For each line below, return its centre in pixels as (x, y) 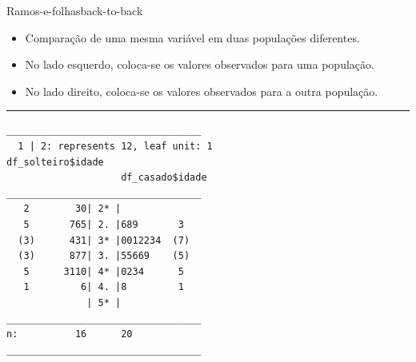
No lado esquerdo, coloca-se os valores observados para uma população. (200, 64)
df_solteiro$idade (55, 162)
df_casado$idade (164, 178)
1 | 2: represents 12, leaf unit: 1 (115, 146)
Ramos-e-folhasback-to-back (75, 10)
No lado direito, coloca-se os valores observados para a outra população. (202, 91)
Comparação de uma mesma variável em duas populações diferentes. (192, 37)
